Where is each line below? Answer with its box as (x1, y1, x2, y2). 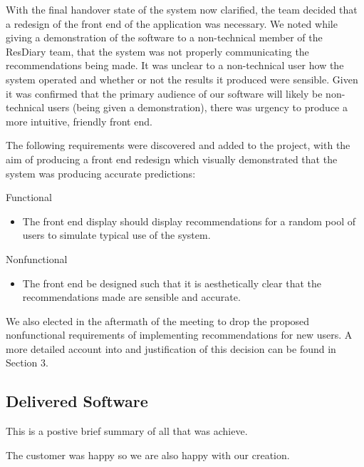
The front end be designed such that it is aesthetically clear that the (22, 275, 321, 290)
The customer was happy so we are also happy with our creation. (6, 447, 290, 462)
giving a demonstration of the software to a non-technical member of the (6, 30, 323, 45)
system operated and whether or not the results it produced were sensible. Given (6, 71, 358, 86)
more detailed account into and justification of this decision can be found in (6, 341, 336, 356)
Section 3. (6, 355, 48, 370)
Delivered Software (6, 390, 148, 412)
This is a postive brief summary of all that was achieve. (6, 424, 248, 438)
